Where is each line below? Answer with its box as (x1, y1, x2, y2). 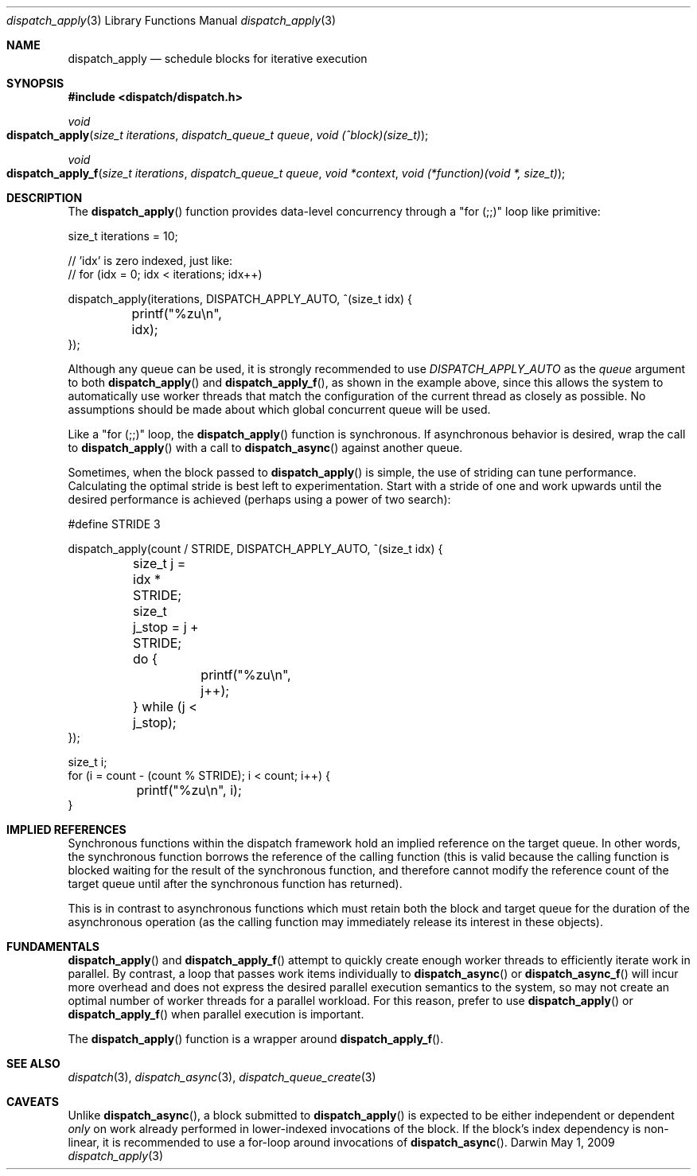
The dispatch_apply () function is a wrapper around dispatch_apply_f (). (68, 1032, 444, 1046)
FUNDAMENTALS (6, 940, 99, 953)
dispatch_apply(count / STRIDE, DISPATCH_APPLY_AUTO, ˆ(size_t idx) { (68, 542, 443, 555)
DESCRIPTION (6, 191, 83, 204)
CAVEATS (6, 1095, 59, 1108)
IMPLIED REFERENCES (6, 823, 127, 836)
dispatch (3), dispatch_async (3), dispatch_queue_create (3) (68, 1070, 376, 1084)
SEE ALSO (6, 1057, 60, 1070)
